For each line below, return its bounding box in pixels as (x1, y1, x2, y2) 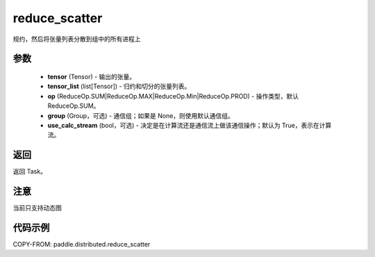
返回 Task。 (12, 167, 47, 176)
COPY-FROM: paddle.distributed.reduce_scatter (12, 240, 151, 249)
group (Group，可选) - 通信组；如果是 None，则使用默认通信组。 (47, 111, 234, 119)
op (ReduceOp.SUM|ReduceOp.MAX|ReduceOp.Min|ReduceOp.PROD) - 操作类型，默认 (47, 92, 299, 100)
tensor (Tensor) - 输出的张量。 (47, 72, 136, 81)
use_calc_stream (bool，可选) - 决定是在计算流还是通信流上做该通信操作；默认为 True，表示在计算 (47, 121, 332, 129)
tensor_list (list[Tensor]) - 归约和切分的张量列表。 (47, 82, 191, 90)
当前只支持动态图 (12, 204, 62, 212)
